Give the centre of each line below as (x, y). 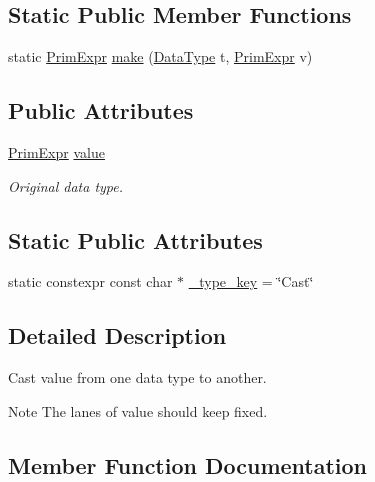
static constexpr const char (90, 281)
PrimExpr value (56, 152)
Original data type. (66, 185)
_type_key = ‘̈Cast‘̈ (251, 281)
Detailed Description (117, 335)
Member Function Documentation (188, 464)
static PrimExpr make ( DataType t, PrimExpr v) (160, 56)
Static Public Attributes (135, 239)
